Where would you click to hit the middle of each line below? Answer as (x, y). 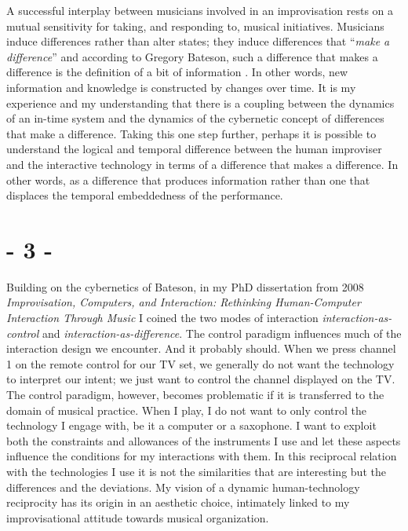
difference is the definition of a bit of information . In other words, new (177, 72)
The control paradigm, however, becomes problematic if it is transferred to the (195, 394)
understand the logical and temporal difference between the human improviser (194, 149)
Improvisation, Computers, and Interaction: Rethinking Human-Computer (184, 302)
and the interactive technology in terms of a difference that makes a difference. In (202, 164)
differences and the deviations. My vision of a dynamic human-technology (183, 487)
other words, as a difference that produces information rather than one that (188, 179)
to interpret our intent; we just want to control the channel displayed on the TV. (201, 379)
